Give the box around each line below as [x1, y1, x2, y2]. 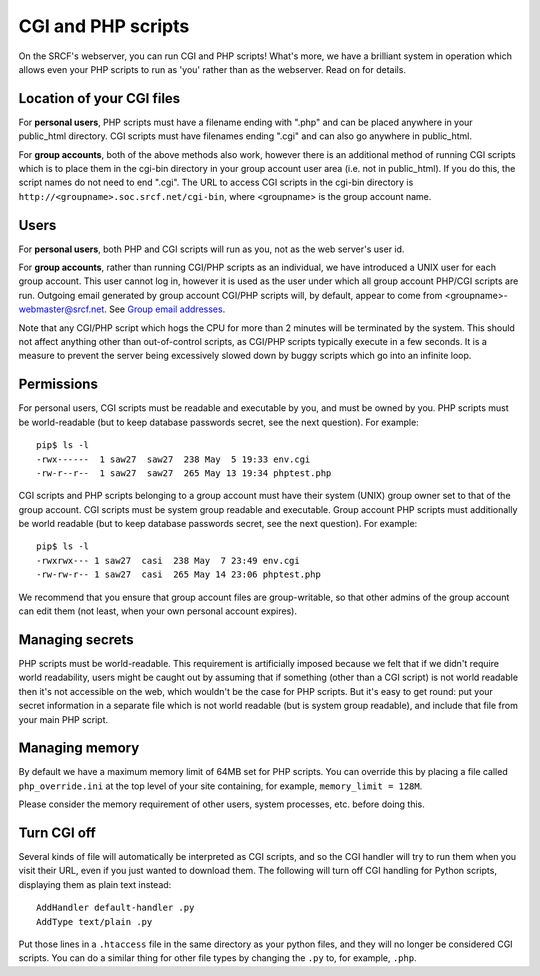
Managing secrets [18, 631, 134, 648]
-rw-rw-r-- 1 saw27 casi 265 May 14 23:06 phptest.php [36, 569, 322, 580]
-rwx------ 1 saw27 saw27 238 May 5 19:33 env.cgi [36, 453, 311, 465]
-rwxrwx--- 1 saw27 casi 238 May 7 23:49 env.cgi [36, 555, 300, 566]
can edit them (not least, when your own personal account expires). [18, 605, 297, 617]
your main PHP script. [18, 713, 109, 725]
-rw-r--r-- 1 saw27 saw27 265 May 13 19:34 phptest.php [36, 467, 332, 479]
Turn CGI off [18, 825, 97, 841]
